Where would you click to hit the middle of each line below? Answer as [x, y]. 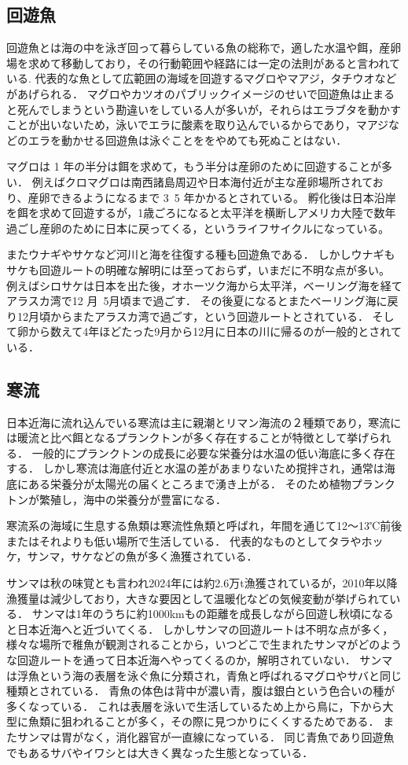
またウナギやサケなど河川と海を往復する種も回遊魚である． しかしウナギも [201, 254]
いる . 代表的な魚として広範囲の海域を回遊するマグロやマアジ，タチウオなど [202, 78]
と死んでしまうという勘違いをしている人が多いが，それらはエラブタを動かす [204, 109]
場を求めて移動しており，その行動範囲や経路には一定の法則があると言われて [204, 63]
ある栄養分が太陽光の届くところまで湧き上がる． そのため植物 [189, 484]
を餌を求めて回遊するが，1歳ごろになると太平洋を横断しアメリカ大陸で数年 [201, 213]
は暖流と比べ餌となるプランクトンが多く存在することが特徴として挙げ [188, 438]
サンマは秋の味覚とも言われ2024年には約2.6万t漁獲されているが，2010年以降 [202, 583]
